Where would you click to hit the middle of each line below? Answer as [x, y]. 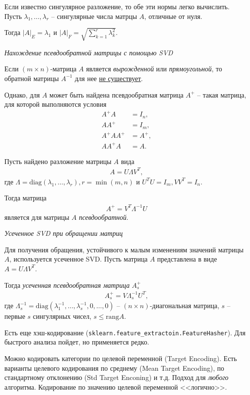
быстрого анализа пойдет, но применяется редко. [77, 342]
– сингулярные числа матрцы [94, 16]
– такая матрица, [222, 94]
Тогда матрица [25, 198]
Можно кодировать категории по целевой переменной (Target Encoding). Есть [121, 358]
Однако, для [22, 94]
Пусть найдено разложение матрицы [58, 161]
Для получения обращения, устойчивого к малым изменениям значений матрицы [124, 249]
